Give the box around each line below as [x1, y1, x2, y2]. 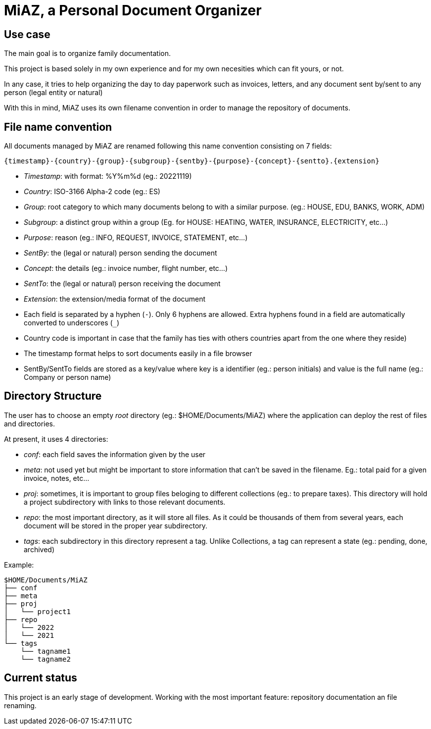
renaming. [4, 701, 37, 710]
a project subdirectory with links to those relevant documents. [24, 497, 226, 506]
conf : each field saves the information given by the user [24, 450, 206, 459]
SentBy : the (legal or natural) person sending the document [24, 249, 217, 258]
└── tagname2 [20, 655, 71, 663]
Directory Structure [4, 390, 102, 403]
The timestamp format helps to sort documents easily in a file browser [24, 349, 252, 358]
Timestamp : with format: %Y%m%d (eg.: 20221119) [24, 172, 192, 181]
